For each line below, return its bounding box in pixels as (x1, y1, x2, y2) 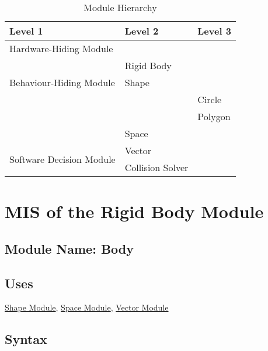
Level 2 (124, 24, 159, 38)
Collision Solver (124, 161, 189, 174)
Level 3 (197, 24, 231, 38)
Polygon (197, 110, 231, 123)
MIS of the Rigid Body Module (5, 199, 264, 223)
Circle (197, 93, 222, 106)
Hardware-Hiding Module (9, 42, 113, 55)
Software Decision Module (9, 152, 116, 166)
